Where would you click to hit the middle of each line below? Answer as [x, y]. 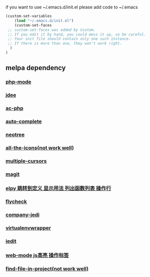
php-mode [18, 82]
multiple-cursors [26, 161]
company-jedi [23, 215]
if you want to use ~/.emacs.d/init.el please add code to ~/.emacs [72, 7]
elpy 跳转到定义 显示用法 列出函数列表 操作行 [59, 188]
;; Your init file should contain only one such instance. [69, 39]
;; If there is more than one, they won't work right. [65, 44]
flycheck [16, 202]
